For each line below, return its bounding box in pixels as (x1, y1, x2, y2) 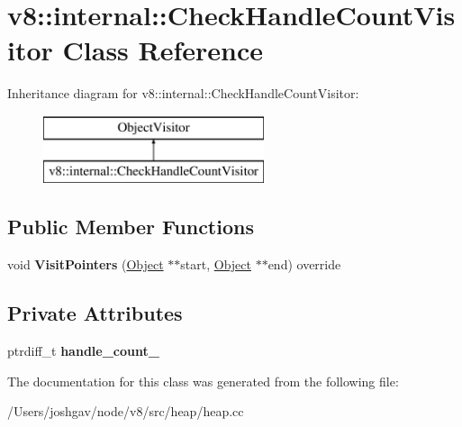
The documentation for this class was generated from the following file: (7, 371, 399, 390)
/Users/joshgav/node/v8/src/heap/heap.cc (7, 402, 244, 421)
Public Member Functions (7, 213, 254, 241)
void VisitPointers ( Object (7, 255, 164, 274)
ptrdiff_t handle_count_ (7, 341, 159, 360)
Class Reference (62, 32, 264, 68)
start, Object (180, 255, 251, 274)
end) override (267, 255, 341, 274)
